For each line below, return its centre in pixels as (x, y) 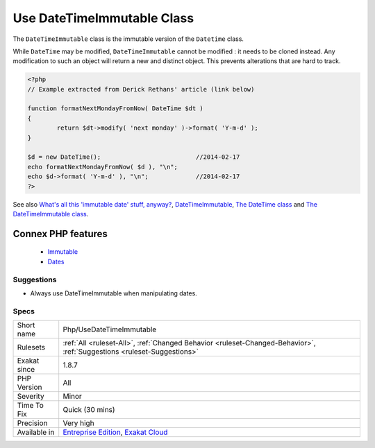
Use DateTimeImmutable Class (103, 18)
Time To (31, 406)
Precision (32, 423)
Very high (78, 423)
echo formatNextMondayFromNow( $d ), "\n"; (103, 167)
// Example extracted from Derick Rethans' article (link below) (141, 89)
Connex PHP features (60, 233)
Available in (36, 432)
